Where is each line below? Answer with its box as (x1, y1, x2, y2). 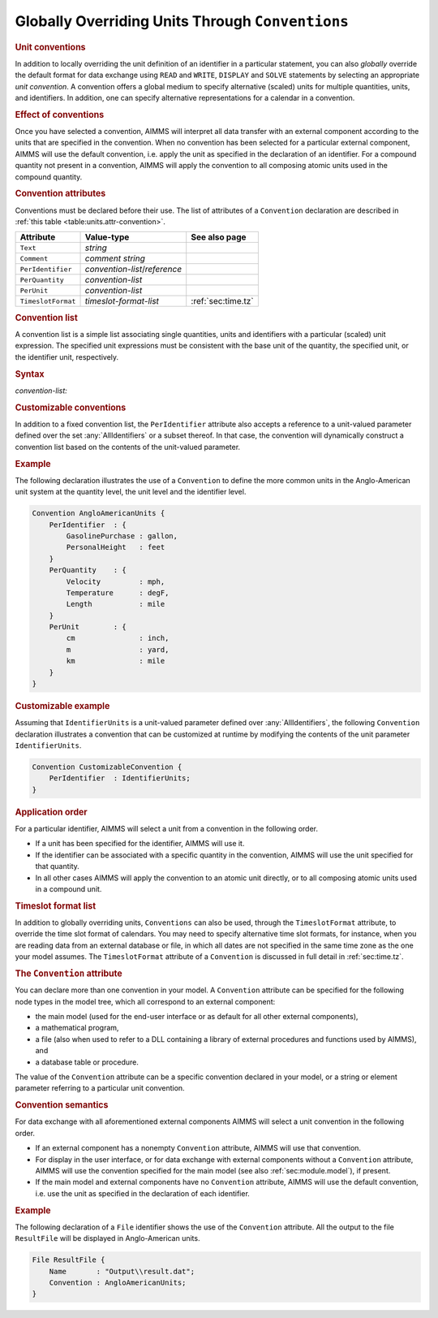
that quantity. (35, 862, 80, 871)
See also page (191, 231, 247, 243)
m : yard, (66, 645, 170, 654)
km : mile (66, 656, 165, 666)
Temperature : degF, (66, 588, 170, 597)
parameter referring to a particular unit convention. (15, 1083, 186, 1093)
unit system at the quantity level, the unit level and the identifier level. (15, 487, 247, 497)
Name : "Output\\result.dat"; (49, 1267, 195, 1276)
